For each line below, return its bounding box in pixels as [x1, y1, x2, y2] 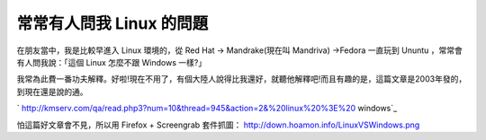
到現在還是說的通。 [16, 86, 88, 97]
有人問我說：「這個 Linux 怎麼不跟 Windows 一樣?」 [16, 57, 207, 67]
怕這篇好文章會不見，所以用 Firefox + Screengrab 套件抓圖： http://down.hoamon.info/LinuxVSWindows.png [16, 119, 420, 130]
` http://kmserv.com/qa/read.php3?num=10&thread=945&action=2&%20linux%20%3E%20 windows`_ [16, 103, 398, 114]
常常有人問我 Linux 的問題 [16, 13, 209, 33]
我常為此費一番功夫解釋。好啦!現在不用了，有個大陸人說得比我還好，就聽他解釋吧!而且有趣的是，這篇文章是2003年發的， [16, 74, 467, 84]
